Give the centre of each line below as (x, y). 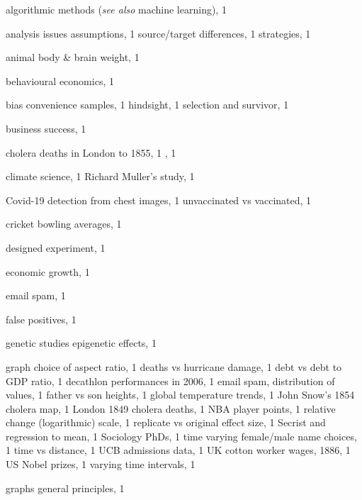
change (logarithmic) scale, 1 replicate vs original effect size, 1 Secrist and (166, 422)
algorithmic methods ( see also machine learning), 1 (116, 9)
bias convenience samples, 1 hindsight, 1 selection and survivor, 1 (147, 105)
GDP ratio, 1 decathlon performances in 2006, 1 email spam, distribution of (170, 380)
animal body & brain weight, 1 (73, 57)
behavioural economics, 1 (60, 80)
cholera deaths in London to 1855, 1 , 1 (91, 152)
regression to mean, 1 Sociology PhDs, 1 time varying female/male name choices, (181, 436)
